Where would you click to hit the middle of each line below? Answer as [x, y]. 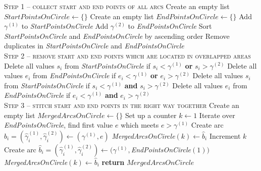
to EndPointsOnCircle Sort [170, 26]
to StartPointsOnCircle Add [65, 26]
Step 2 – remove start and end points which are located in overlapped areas [127, 55]
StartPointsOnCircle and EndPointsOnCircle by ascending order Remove [117, 36]
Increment [225, 135]
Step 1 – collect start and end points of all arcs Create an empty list [117, 6]
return [113, 162]
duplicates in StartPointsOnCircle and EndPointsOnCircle [94, 46]
